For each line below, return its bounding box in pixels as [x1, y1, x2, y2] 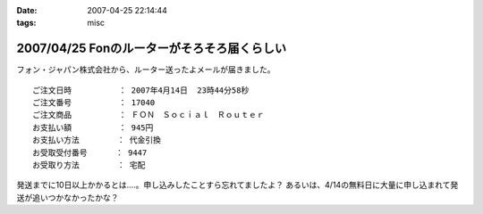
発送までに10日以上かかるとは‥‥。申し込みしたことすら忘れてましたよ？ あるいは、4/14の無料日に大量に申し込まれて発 [16, 179, 459, 191]
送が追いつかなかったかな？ [16, 192, 119, 202]
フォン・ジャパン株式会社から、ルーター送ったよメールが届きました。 [16, 64, 275, 75]
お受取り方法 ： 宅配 [32, 160, 146, 170]
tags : [16, 18, 37, 29]
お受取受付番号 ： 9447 [32, 147, 148, 158]
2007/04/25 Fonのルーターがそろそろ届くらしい [16, 41, 286, 56]
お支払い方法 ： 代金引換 [32, 135, 161, 145]
